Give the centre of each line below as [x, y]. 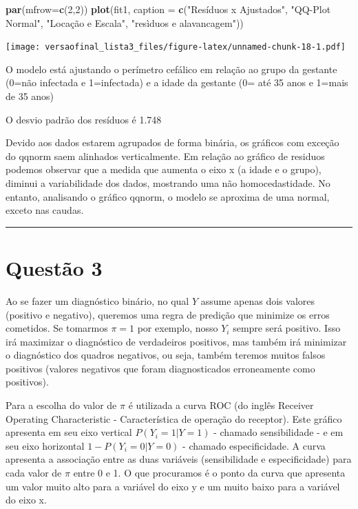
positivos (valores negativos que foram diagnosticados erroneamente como [160, 368]
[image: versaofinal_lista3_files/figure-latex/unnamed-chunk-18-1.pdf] [176, 47]
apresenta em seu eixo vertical [69, 432]
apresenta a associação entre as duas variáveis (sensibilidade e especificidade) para [179, 459]
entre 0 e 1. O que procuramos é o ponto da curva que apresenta [209, 473]
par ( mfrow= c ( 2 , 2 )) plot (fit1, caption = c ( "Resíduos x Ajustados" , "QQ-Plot [168, 9]
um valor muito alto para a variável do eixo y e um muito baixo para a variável [173, 486]
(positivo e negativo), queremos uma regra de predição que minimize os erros [168, 314]
